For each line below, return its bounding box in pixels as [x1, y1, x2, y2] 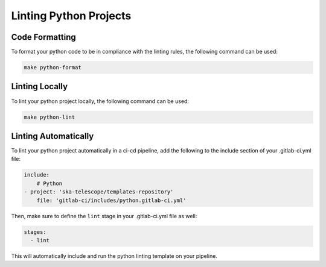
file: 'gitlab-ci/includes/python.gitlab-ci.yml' [36, 196, 187, 204]
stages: [24, 228, 46, 235]
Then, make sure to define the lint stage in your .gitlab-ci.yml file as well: [11, 212, 197, 219]
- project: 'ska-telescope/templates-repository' [24, 189, 174, 195]
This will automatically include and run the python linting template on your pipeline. [11, 252, 217, 259]
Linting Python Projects [11, 9, 132, 22]
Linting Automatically [11, 131, 94, 141]
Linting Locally [11, 81, 68, 92]
